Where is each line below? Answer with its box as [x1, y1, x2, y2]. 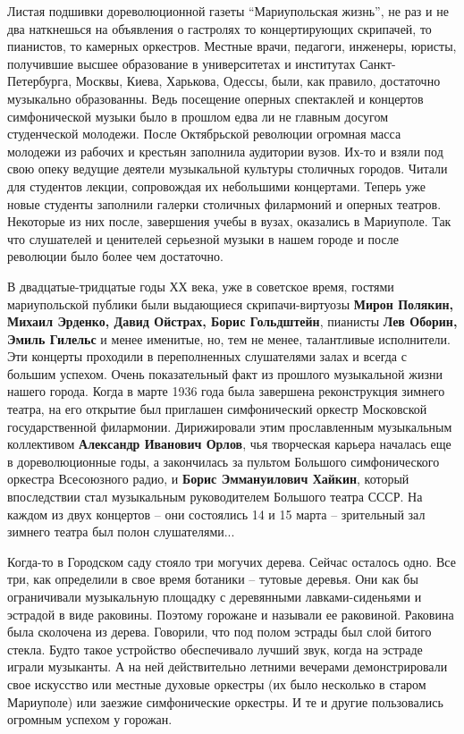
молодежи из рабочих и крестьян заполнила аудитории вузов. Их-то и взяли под [7, 141, 443, 160]
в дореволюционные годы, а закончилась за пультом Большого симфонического [7, 451, 440, 470]
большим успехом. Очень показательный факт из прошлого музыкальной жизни [7, 364, 443, 383]
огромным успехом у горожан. [7, 710, 173, 729]
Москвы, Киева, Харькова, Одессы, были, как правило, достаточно [75, 72, 441, 90]
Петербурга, [7, 72, 72, 90]
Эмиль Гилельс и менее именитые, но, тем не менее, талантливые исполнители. [7, 329, 451, 348]
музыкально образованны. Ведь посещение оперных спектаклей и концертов [7, 89, 424, 107]
